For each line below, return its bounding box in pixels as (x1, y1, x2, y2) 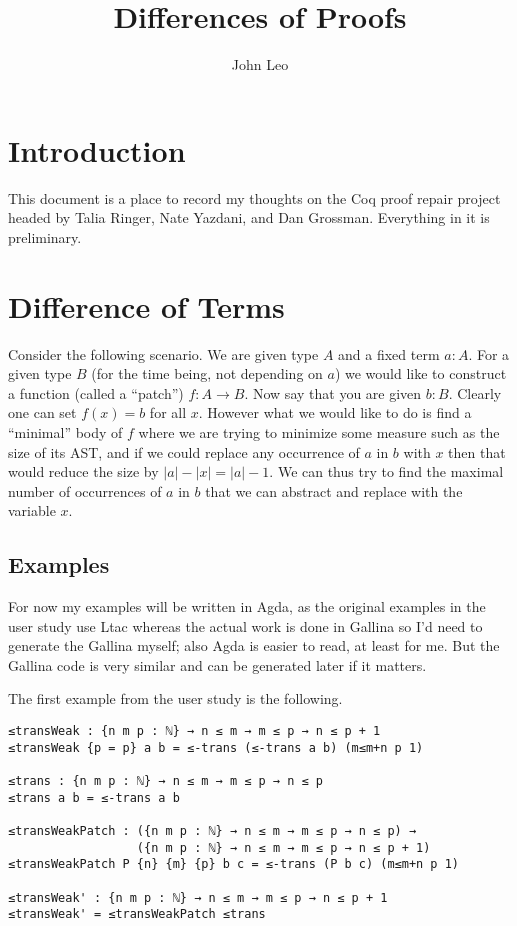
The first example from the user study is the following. (8, 688, 343, 709)
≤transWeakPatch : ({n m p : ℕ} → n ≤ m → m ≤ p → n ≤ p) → (8, 824, 417, 839)
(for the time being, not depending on (91, 363, 323, 384)
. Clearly (448, 382, 502, 403)
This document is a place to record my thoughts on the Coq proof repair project (8, 187, 501, 208)
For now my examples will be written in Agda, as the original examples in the (8, 596, 486, 617)
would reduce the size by (8, 461, 159, 482)
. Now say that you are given (244, 382, 422, 403)
